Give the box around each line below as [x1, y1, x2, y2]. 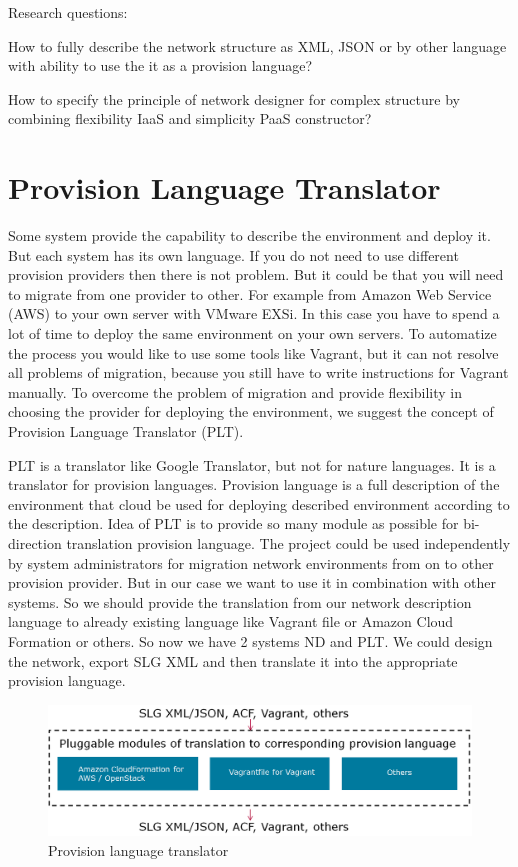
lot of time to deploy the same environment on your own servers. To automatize [8, 323, 497, 344]
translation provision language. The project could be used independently [66, 533, 511, 553]
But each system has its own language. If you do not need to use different [8, 244, 459, 265]
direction [8, 533, 62, 553]
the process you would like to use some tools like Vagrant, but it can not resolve [8, 342, 499, 363]
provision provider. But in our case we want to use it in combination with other [8, 572, 496, 593]
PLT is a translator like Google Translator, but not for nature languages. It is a [8, 454, 496, 475]
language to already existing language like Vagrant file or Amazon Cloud [8, 611, 454, 632]
